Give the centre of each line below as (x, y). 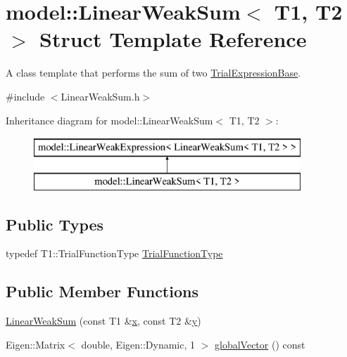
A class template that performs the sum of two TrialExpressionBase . (153, 73)
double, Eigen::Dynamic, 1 (138, 344)
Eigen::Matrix (36, 344)
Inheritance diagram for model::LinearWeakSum (109, 120)
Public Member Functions (102, 291)
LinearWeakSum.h (100, 96)
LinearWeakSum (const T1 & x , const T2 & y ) (103, 321)
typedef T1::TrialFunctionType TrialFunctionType (114, 253)
